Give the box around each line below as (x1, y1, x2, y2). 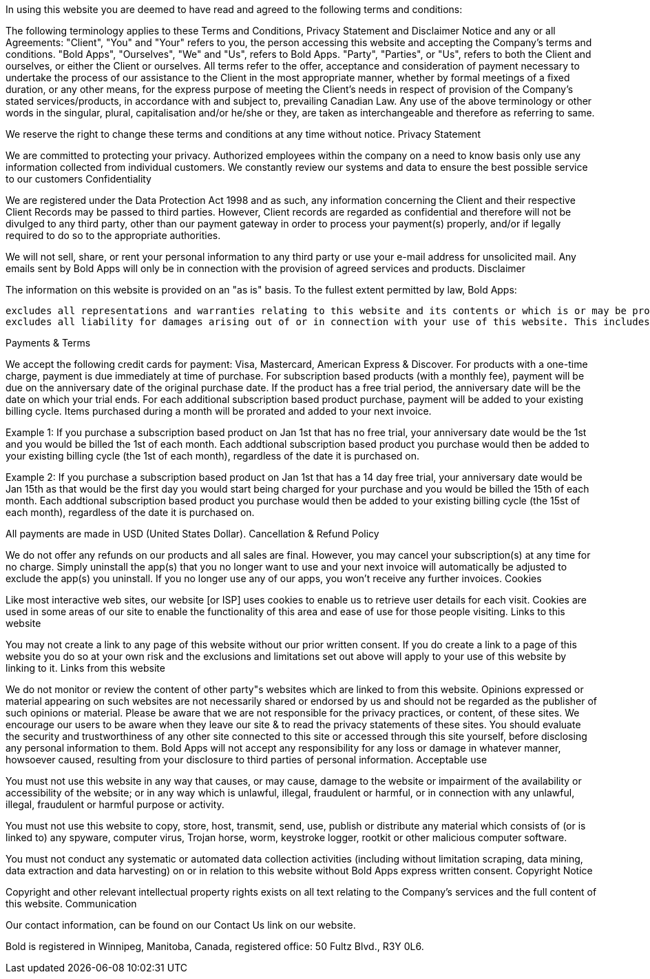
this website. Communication (6, 898, 137, 909)
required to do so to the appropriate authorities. (6, 229, 221, 241)
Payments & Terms (6, 337, 91, 349)
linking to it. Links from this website (6, 662, 165, 674)
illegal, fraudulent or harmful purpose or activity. (6, 798, 224, 810)
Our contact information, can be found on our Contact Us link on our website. (6, 919, 356, 931)
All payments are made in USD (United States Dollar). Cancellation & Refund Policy (6, 528, 379, 539)
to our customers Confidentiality (6, 173, 151, 185)
